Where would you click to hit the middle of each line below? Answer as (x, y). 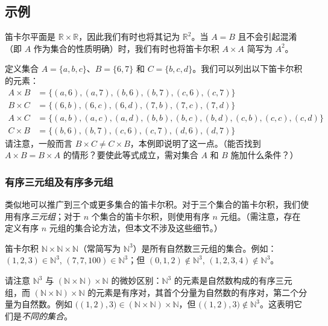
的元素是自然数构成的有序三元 (233, 280)
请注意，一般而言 (39, 143)
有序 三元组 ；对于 (47, 216)
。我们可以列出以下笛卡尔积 (248, 69)
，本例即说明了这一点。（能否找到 (195, 143)
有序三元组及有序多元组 (59, 181)
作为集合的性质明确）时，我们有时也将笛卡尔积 (126, 48)
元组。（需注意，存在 (260, 216)
